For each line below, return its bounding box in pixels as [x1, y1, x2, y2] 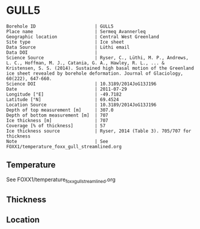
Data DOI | [6, 49, 98, 56]
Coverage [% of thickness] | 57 [6, 123, 106, 129]
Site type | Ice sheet [6, 39, 125, 45]
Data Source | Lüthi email [6, 44, 130, 50]
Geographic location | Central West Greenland [6, 33, 160, 39]
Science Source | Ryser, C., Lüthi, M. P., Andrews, [6, 54, 189, 60]
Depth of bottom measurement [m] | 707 [6, 112, 109, 118]
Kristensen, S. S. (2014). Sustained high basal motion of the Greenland [6, 65, 195, 71]
